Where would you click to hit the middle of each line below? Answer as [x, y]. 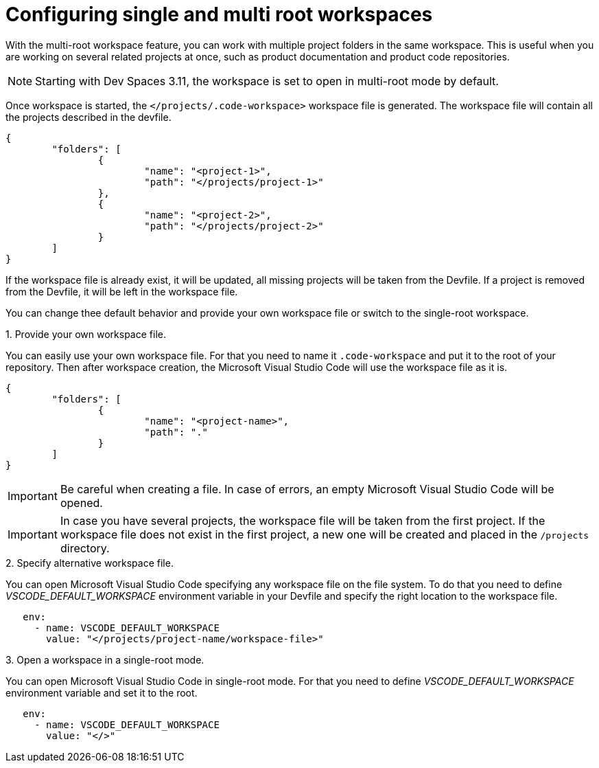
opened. [81, 502]
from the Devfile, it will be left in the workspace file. [122, 291]
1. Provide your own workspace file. [86, 334]
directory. [85, 548]
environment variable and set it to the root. [102, 692]
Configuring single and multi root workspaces [219, 14]
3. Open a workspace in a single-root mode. [105, 659]
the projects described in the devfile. [89, 117]
